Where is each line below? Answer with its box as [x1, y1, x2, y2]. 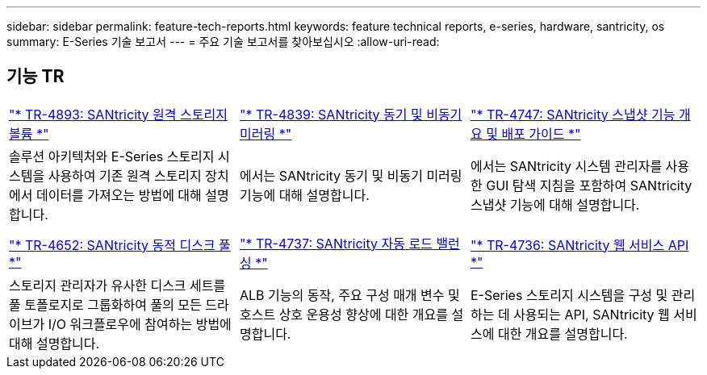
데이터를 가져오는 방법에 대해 [36, 186, 202, 203]
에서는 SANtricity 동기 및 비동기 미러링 [239, 167, 462, 184]
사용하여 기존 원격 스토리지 [48, 167, 202, 184]
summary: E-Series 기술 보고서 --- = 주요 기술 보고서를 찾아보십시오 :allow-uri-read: [6, 35, 440, 48]
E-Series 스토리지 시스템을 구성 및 [470, 286, 668, 303]
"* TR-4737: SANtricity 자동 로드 [239, 235, 433, 252]
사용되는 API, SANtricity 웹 [513, 306, 670, 323]
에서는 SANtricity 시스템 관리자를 [470, 157, 663, 174]
